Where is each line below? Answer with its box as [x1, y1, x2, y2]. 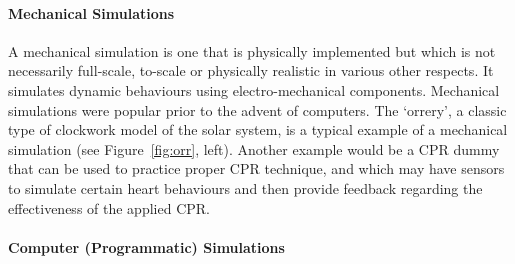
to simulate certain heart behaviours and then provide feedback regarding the [8, 177, 483, 198]
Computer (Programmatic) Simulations [8, 236, 285, 257]
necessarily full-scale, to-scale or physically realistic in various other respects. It [8, 60, 494, 81]
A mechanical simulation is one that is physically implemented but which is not [8, 40, 496, 61]
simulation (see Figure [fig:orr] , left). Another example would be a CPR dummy [8, 138, 500, 159]
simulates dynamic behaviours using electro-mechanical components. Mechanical [8, 79, 500, 100]
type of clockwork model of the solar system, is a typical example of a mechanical [8, 119, 508, 140]
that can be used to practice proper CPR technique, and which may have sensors [8, 158, 505, 179]
